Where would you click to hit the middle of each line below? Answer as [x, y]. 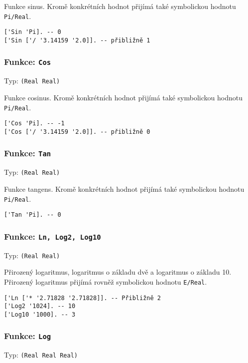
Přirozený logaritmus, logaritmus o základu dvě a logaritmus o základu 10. [118, 272]
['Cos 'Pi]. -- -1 [34, 124]
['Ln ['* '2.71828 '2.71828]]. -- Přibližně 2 [82, 298]
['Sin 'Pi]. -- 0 [33, 32]
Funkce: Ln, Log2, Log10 [53, 236]
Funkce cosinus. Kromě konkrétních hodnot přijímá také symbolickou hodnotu [123, 97]
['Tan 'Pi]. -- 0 [33, 215]
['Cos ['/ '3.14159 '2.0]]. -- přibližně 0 [77, 132]
